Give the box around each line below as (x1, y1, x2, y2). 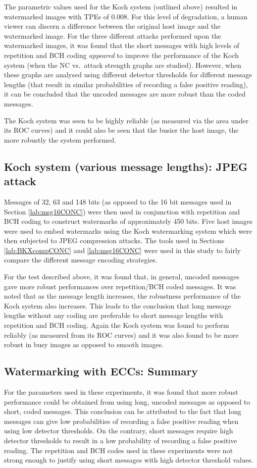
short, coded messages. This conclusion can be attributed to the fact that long (4, 406, 242, 416)
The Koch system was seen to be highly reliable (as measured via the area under (4, 115, 249, 125)
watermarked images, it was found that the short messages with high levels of (4, 40, 240, 51)
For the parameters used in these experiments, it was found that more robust (4, 387, 238, 397)
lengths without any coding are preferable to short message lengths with (4, 310, 223, 320)
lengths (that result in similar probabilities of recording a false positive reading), (4, 79, 248, 89)
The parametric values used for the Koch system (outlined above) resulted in (4, 1, 238, 11)
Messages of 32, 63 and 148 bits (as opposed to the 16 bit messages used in (4, 196, 232, 207)
